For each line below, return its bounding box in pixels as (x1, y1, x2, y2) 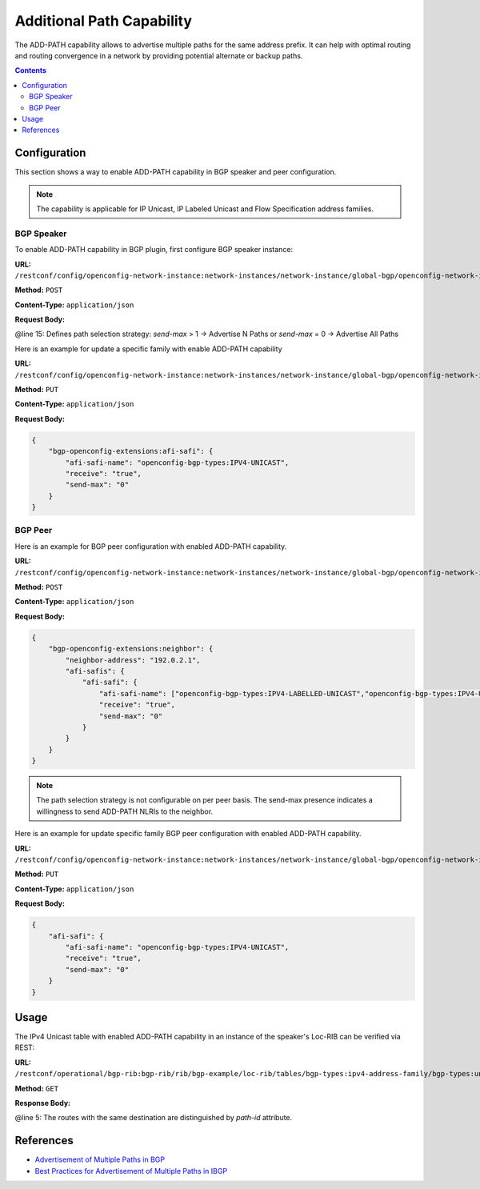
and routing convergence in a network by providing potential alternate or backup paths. (14, 50, 303, 60)
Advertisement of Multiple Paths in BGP (34, 1155, 166, 1164)
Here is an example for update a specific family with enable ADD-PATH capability (14, 344, 283, 354)
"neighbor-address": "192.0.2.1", (65, 655, 201, 664)
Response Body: (14, 1098, 71, 1107)
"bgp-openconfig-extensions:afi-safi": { (48, 446, 214, 456)
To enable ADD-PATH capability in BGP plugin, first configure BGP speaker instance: (14, 245, 294, 254)
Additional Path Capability (14, 12, 192, 30)
